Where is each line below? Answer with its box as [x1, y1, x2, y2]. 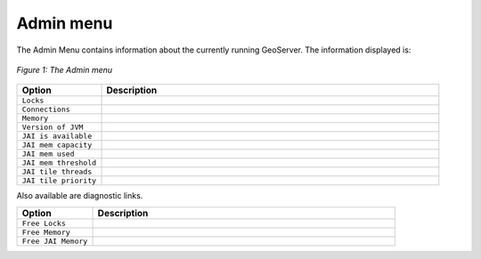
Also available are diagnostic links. [16, 190, 143, 201]
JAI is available [21, 132, 93, 142]
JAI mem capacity [21, 141, 93, 150]
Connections [21, 105, 70, 115]
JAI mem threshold [21, 158, 97, 168]
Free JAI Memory [21, 236, 88, 246]
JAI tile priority [21, 176, 97, 186]
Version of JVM [21, 123, 84, 133]
